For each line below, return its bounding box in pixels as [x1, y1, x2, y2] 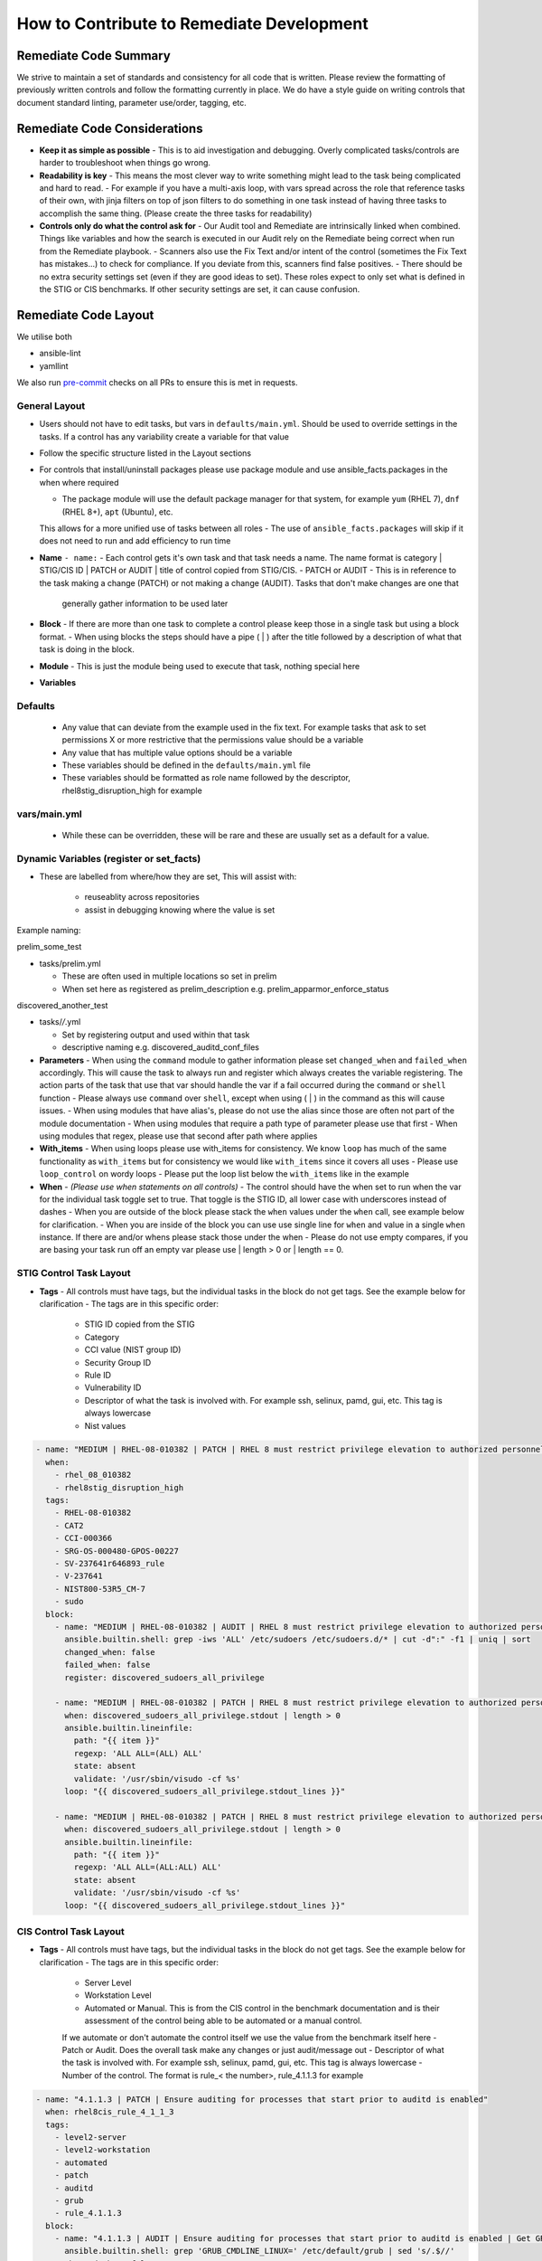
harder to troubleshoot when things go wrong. [39, 157, 211, 168]
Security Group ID [84, 1357, 152, 1367]
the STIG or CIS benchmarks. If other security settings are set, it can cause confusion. [39, 284, 360, 295]
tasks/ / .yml [39, 1017, 81, 1027]
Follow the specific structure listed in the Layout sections [39, 448, 252, 459]
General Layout [16, 399, 86, 412]
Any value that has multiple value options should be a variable [61, 747, 293, 758]
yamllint [39, 360, 69, 371]
